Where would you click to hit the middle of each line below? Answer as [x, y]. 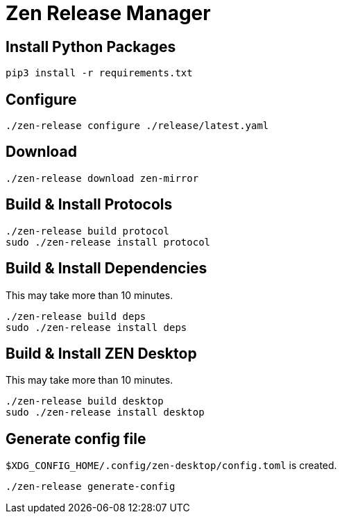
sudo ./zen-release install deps [96, 327]
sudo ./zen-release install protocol [108, 242]
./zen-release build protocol [88, 231]
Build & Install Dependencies [106, 269]
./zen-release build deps [76, 316]
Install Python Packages [91, 46]
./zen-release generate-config [91, 487]
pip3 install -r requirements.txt [99, 73]
